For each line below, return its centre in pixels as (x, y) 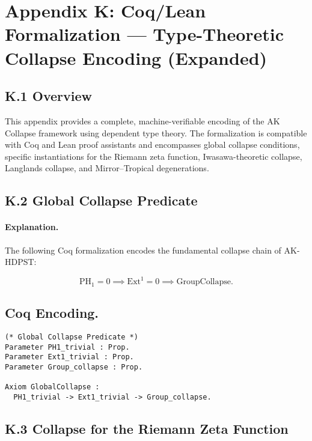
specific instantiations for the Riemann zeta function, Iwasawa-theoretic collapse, (154, 156)
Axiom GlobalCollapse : (52, 387)
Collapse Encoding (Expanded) (136, 57)
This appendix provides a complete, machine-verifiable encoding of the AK (142, 120)
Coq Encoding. (52, 313)
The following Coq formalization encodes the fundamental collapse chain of (143, 250)
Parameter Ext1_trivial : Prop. (69, 357)
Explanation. (32, 227)
